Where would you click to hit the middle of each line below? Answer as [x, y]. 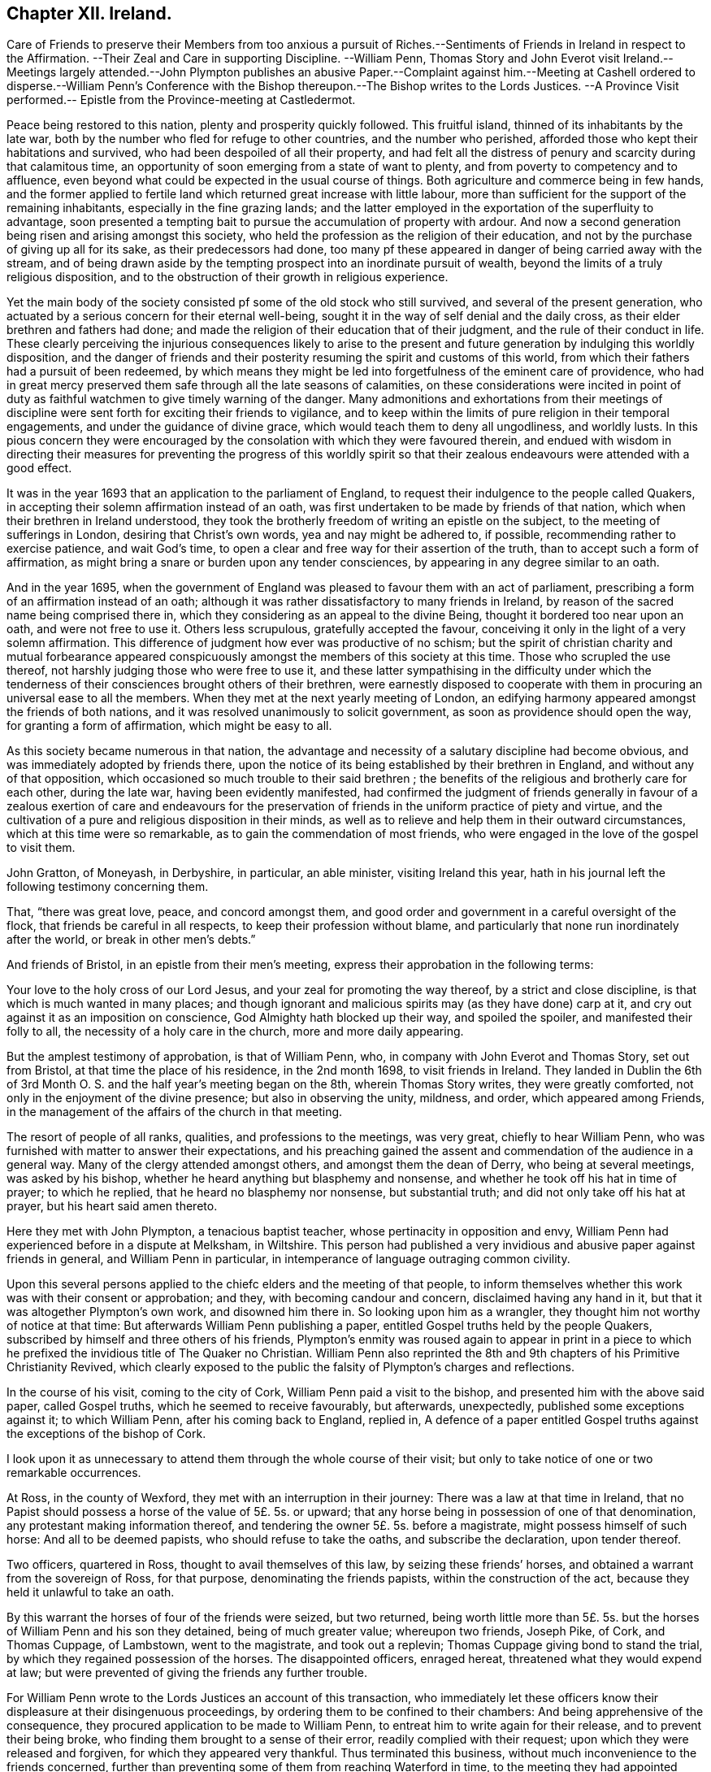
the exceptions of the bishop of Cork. [106, 1434]
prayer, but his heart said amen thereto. [112, 1206]
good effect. [39, 468]
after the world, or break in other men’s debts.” [131, 940]
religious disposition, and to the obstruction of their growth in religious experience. [228, 277]
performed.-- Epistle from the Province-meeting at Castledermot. [181, 100]
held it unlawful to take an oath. [91, 1592]
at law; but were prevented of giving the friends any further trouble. [187, 1673]
